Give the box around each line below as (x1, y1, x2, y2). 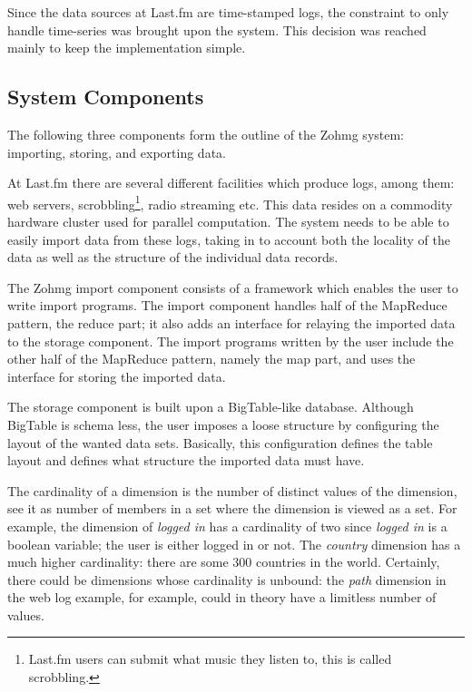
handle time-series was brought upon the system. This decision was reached (7, 20, 427, 39)
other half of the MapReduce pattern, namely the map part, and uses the (7, 349, 416, 368)
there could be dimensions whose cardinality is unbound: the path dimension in (7, 570, 447, 589)
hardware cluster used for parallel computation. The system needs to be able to (7, 212, 449, 231)
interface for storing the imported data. (7, 366, 226, 385)
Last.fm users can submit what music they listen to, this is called (28, 649, 392, 668)
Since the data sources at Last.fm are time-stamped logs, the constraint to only (7, 3, 449, 21)
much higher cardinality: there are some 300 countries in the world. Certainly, (7, 552, 440, 571)
